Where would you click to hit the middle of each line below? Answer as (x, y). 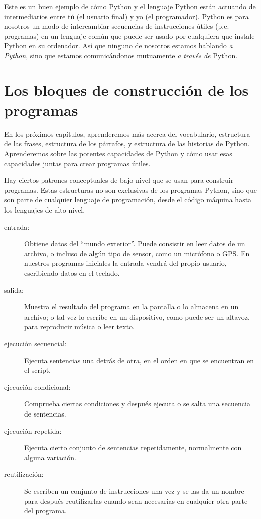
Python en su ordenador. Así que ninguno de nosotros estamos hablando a (118, 45)
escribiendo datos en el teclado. (72, 273)
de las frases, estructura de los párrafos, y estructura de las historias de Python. (127, 143)
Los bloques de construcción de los (126, 90)
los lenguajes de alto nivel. (45, 210)
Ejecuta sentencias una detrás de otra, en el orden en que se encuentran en (139, 360)
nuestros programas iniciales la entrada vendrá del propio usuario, (125, 263)
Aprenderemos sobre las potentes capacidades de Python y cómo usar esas (118, 153)
